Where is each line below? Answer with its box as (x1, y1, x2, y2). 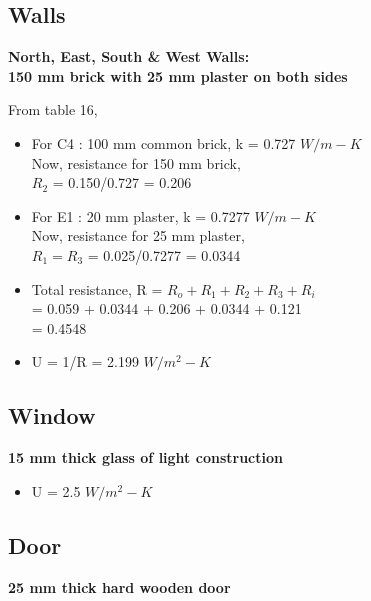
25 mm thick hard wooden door (8, 576, 231, 597)
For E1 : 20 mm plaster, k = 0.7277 (31, 205, 250, 226)
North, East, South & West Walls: (8, 46, 250, 67)
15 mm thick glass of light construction (8, 447, 283, 468)
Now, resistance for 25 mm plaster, (31, 225, 245, 246)
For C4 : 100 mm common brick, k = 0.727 (31, 132, 296, 153)
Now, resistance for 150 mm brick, (31, 152, 241, 173)
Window (8, 400, 96, 431)
